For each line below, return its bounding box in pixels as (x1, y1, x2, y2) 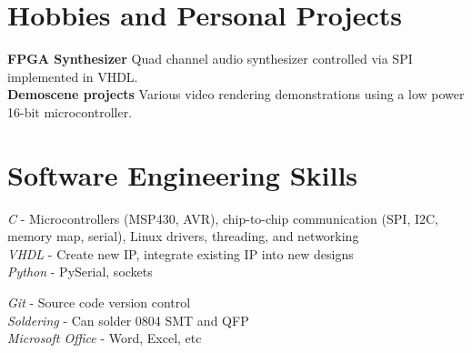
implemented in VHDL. (7, 66, 138, 86)
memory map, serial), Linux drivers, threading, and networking (7, 227, 359, 246)
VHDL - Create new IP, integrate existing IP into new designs (7, 244, 354, 263)
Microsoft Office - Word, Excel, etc (7, 328, 202, 348)
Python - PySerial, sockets (7, 262, 153, 281)
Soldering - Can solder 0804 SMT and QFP (7, 310, 249, 329)
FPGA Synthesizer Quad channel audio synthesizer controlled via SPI (7, 49, 413, 68)
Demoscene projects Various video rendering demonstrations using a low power (7, 85, 465, 104)
